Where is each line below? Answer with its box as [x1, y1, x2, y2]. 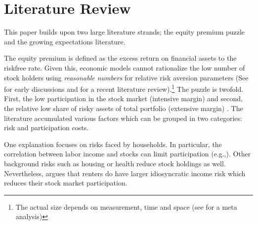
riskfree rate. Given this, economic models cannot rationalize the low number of [4, 62, 245, 73]
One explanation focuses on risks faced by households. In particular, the [4, 139, 222, 149]
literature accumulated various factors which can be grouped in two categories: [4, 112, 242, 123]
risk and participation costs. [4, 122, 89, 133]
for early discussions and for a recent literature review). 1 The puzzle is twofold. [4, 82, 244, 94]
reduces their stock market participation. [4, 178, 128, 188]
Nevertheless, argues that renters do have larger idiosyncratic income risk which [4, 168, 246, 178]
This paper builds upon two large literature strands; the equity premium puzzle [4, 27, 245, 37]
